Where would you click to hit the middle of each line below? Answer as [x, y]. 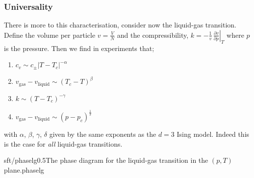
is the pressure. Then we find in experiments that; [79, 48]
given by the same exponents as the [103, 134]
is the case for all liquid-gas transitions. [63, 143]
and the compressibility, [153, 35]
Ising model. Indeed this [213, 134]
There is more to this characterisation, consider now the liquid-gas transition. [120, 25]
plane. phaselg [24, 169]
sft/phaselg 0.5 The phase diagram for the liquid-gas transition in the [106, 160]
